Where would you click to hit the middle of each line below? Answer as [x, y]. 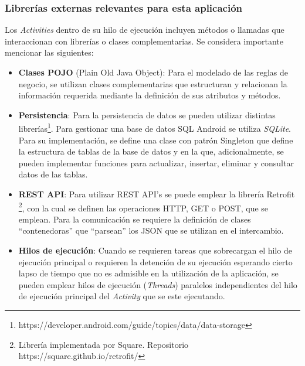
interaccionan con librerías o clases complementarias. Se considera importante [144, 41]
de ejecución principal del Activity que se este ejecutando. [122, 296]
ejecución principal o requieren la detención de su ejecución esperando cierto [155, 261]
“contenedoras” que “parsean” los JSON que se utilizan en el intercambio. [151, 230]
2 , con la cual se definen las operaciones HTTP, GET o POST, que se [143, 207]
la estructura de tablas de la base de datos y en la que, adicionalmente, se [151, 151]
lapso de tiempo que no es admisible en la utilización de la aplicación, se [148, 273]
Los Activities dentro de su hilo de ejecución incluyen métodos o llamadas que [145, 30]
